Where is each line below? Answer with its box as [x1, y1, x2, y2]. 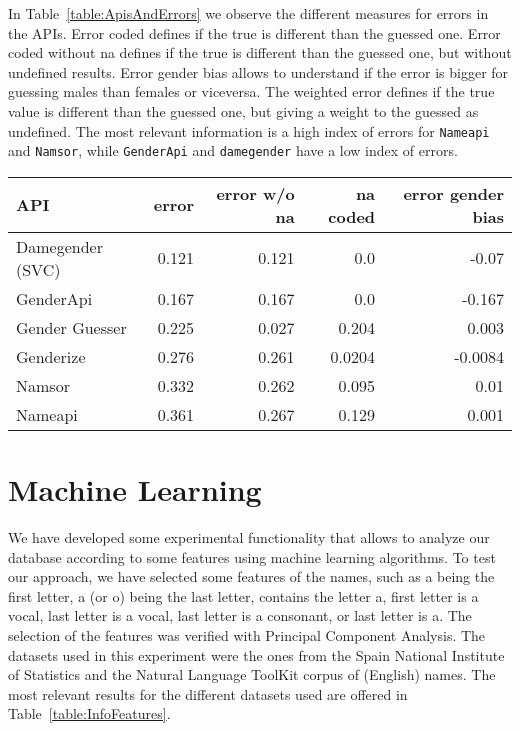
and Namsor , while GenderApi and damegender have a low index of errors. [8, 140, 458, 161]
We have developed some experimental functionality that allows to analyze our [8, 527, 490, 547]
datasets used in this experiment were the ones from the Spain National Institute [8, 644, 505, 665]
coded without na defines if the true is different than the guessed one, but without [8, 42, 512, 63]
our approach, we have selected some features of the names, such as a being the [8, 566, 495, 587]
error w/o [216, 181, 295, 205]
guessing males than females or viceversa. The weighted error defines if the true [8, 81, 495, 102]
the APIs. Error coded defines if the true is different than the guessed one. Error [8, 22, 501, 43]
